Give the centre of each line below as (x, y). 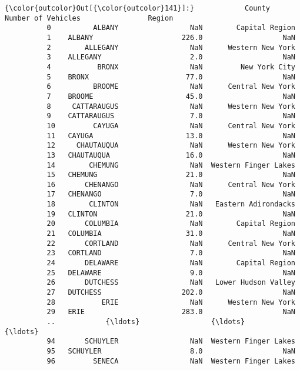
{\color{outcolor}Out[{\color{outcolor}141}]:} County (138, 8)
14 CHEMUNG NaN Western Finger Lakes (171, 165)
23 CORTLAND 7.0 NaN (171, 253)
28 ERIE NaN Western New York (171, 302)
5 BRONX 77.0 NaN (171, 77)
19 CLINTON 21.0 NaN (171, 214)
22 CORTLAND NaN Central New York (171, 243)
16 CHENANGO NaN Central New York (171, 184)
